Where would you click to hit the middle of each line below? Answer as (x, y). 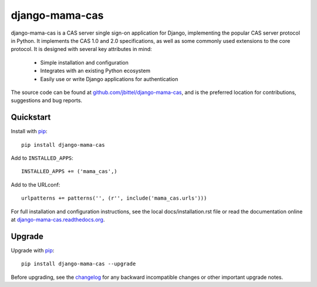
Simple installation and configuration (84, 62)
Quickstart (31, 117)
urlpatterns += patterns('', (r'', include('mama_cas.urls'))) (114, 198)
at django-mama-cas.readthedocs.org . (58, 220)
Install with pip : (29, 131)
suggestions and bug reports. (46, 100)
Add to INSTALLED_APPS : (42, 158)
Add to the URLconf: (36, 184)
